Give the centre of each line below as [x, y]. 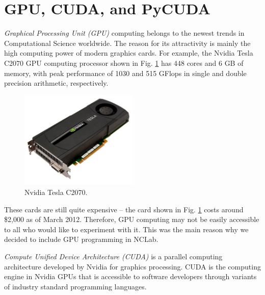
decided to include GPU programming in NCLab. [81, 239]
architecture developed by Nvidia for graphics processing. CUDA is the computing [132, 266]
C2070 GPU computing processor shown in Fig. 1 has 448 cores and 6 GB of [124, 63]
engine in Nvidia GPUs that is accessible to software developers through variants [130, 276]
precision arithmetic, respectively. [56, 83]
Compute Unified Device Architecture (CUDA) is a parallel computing [113, 256]
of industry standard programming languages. [75, 286]
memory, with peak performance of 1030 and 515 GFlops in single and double [125, 73]
